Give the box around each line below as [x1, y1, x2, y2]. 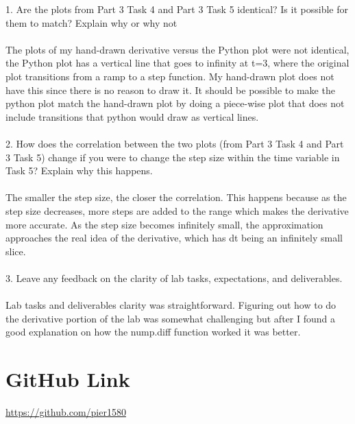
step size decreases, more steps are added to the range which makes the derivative [5, 203, 349, 217]
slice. [5, 244, 26, 258]
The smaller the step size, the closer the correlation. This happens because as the [5, 190, 347, 204]
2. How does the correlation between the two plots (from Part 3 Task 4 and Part [5, 136, 344, 150]
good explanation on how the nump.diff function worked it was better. [5, 325, 301, 339]
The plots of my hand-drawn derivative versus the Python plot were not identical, [5, 42, 350, 56]
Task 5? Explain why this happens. [5, 163, 153, 178]
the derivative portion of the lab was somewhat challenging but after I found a [5, 311, 335, 325]
